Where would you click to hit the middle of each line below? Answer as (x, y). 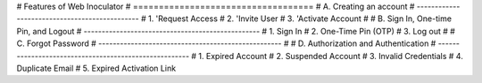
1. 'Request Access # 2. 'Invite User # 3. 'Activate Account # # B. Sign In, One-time (300, 19)
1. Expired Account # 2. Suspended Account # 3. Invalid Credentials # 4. (330, 56)
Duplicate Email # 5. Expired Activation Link (96, 68)
